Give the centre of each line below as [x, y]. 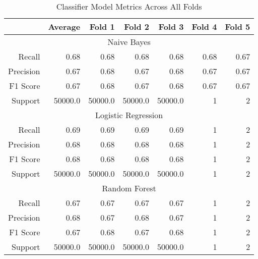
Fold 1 [102, 27]
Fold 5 [238, 27]
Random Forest [129, 188]
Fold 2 [137, 27]
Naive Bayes [129, 42]
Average [64, 27]
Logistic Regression [129, 115]
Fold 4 [204, 27]
